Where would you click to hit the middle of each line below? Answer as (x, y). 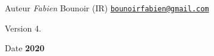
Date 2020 (25, 48)
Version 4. (23, 28)
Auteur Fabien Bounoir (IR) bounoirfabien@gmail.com (107, 8)
